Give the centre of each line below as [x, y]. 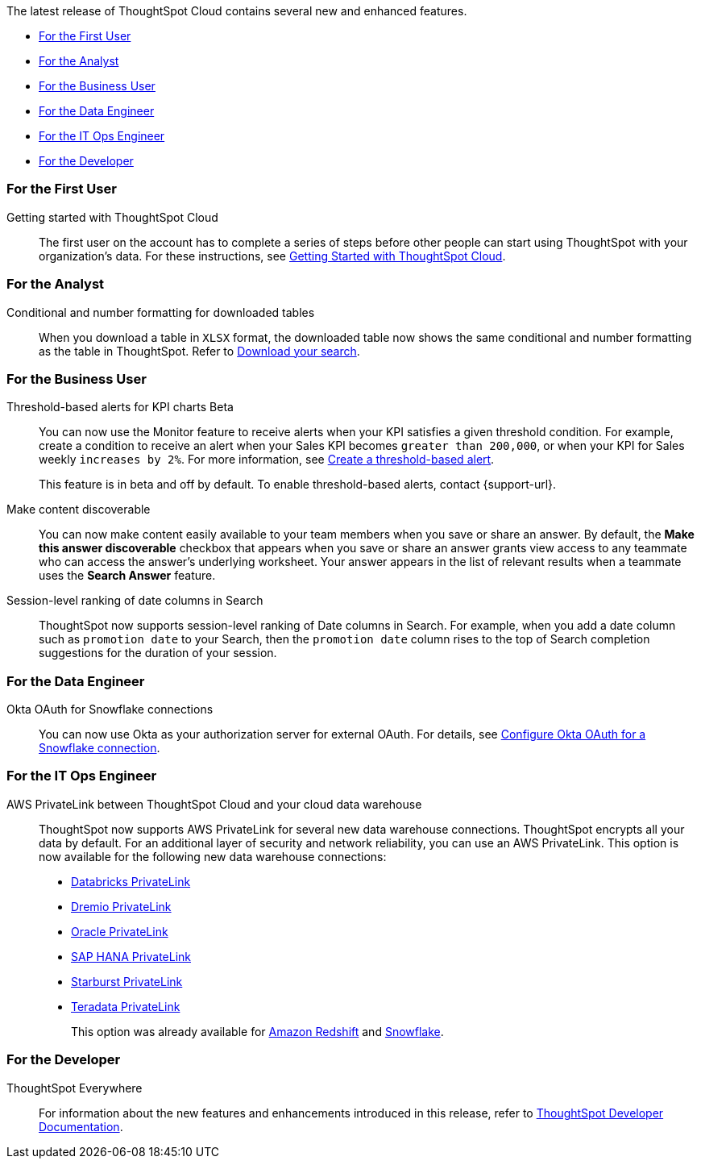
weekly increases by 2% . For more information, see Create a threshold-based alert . [267, 460]
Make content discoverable [79, 510]
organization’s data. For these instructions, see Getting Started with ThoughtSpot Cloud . [272, 256]
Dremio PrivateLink [121, 906]
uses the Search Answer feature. [127, 576]
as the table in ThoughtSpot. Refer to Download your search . [199, 351]
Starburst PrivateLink [127, 981]
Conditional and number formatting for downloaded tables [161, 312]
